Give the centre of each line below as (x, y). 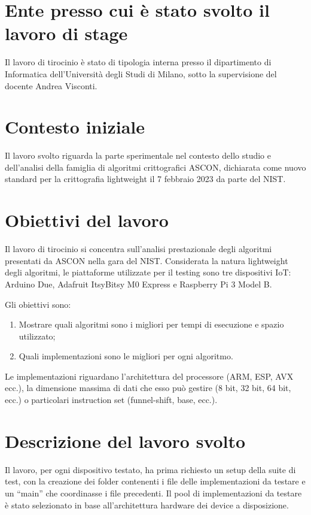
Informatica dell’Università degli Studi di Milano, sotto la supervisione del (141, 73)
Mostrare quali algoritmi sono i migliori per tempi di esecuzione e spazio (151, 324)
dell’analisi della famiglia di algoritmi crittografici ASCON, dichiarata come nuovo (155, 167)
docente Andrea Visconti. (51, 85)
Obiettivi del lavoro (87, 220)
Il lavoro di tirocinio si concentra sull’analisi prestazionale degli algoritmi (138, 249)
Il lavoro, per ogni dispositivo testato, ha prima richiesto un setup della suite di (150, 469)
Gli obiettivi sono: (38, 304)
